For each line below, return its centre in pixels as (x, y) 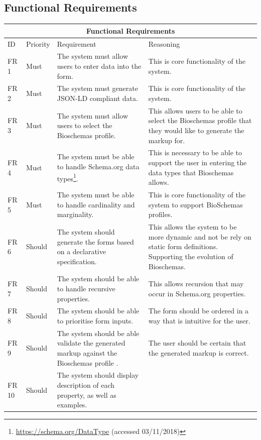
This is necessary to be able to (195, 152)
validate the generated (91, 343)
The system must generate (97, 88)
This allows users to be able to (195, 110)
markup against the (87, 353)
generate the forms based (95, 241)
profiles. (160, 214)
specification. (77, 261)
